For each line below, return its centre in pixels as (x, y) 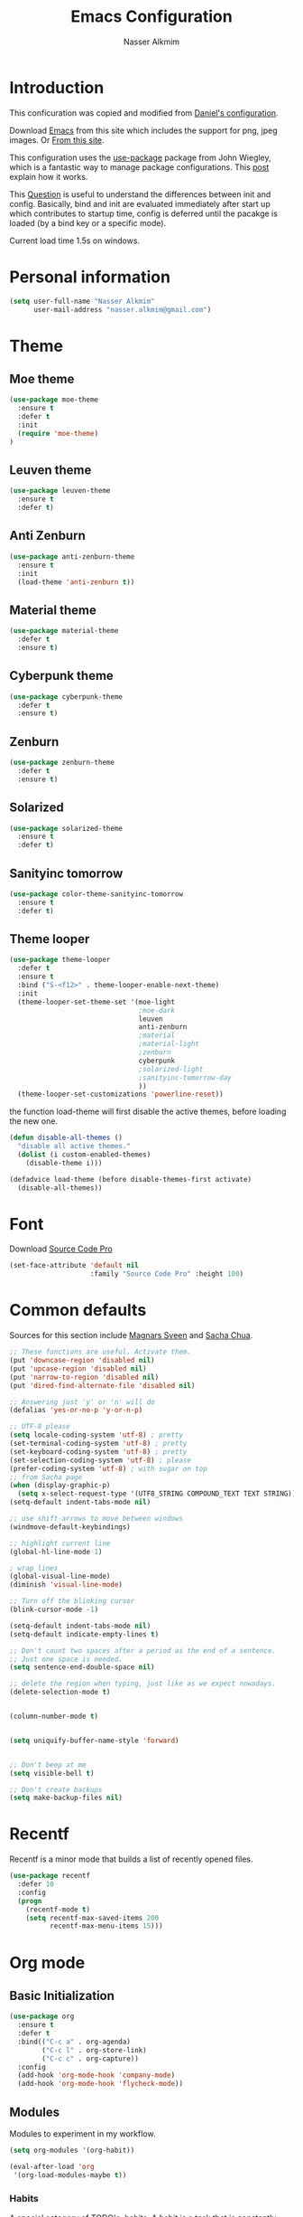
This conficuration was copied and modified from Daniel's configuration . (144, 113)
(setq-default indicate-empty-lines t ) (84, 1634)
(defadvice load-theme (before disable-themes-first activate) (131, 1179)
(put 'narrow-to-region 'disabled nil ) (84, 1377)
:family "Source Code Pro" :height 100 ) (167, 1274)
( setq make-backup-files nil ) (66, 1798)
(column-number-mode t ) (54, 1716)
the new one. (34, 1121)
